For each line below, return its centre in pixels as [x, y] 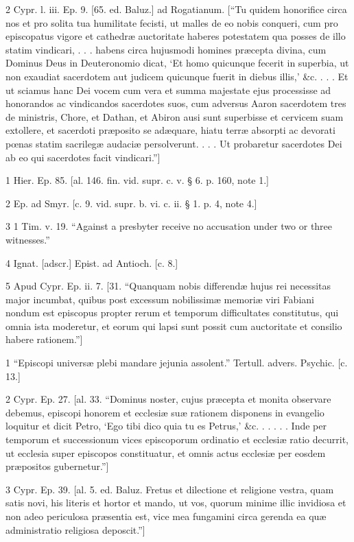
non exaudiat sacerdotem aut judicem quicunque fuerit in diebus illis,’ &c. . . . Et [177, 76]
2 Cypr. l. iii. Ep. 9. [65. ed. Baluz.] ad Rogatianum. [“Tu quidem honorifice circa [176, 9]
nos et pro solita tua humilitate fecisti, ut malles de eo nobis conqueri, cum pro [172, 22]
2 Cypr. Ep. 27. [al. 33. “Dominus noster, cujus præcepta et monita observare [168, 399]
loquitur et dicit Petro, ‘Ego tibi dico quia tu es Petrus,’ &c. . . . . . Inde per [166, 426]
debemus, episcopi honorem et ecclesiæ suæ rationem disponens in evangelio [165, 412]
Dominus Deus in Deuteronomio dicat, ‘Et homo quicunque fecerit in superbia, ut [177, 63]
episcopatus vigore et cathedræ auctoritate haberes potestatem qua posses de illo [176, 36]
